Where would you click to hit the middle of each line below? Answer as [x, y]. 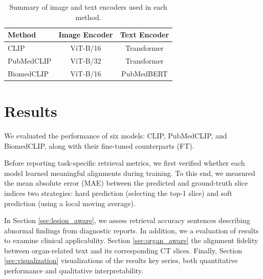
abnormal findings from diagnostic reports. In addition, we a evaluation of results [131, 230]
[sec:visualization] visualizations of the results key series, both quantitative [121, 260]
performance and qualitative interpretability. [74, 271]
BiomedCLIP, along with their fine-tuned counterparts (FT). [99, 145]
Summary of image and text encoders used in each [88, 7]
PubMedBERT [145, 73]
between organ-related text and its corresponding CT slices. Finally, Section [123, 250]
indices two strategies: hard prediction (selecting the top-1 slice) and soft [118, 193]
